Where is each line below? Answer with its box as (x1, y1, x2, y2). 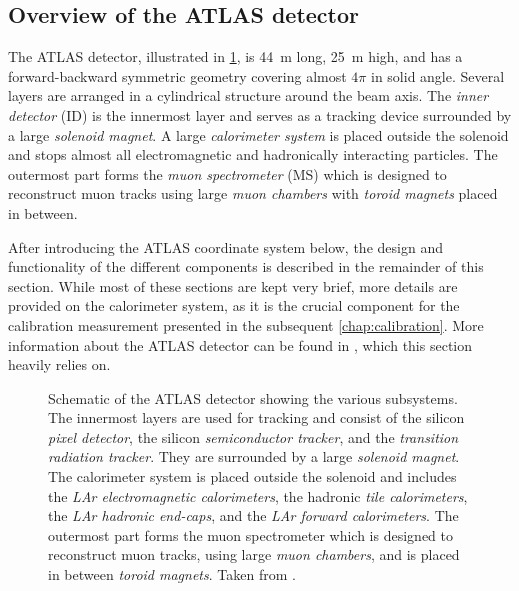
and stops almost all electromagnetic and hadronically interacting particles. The (8, 144, 498, 165)
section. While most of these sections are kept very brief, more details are (8, 275, 458, 296)
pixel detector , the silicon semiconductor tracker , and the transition (48, 426, 459, 447)
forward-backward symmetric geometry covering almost (8, 65, 347, 86)
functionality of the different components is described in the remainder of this (8, 256, 484, 277)
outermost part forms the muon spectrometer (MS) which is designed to (8, 163, 447, 184)
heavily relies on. (8, 354, 111, 375)
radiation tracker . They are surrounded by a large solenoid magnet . (48, 446, 460, 467)
